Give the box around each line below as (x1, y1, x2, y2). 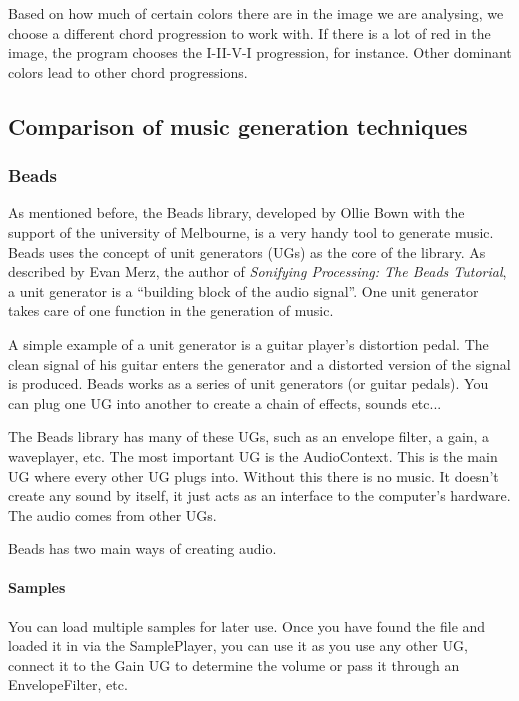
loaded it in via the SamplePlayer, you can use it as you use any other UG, (8, 635, 468, 656)
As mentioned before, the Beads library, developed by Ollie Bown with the (8, 202, 465, 223)
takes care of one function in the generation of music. (8, 300, 334, 321)
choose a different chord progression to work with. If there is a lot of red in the (8, 22, 491, 43)
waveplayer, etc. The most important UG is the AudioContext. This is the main (8, 445, 498, 466)
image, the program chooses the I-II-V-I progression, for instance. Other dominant (8, 42, 512, 63)
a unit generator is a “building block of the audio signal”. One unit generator (8, 280, 479, 301)
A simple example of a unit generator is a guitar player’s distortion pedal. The (8, 333, 489, 354)
